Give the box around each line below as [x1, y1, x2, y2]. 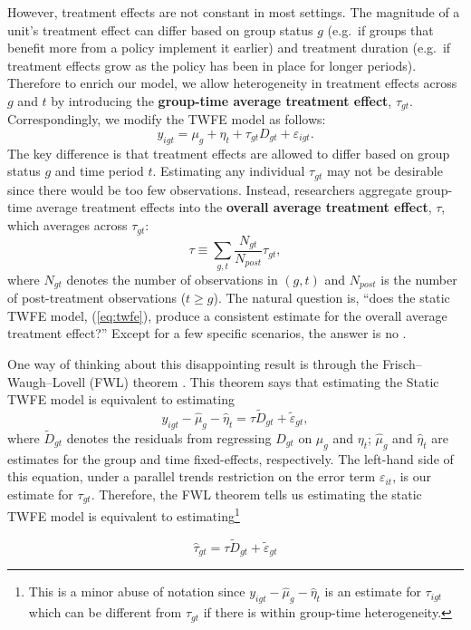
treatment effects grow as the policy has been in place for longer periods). [7, 55, 417, 74]
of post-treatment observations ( [7, 288, 187, 307]
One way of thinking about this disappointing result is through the [7, 354, 379, 373]
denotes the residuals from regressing [66, 428, 272, 447]
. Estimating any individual [152, 161, 305, 180]
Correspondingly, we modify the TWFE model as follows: [7, 110, 326, 129]
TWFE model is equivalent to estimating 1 [7, 504, 240, 526]
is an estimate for [324, 582, 421, 601]
